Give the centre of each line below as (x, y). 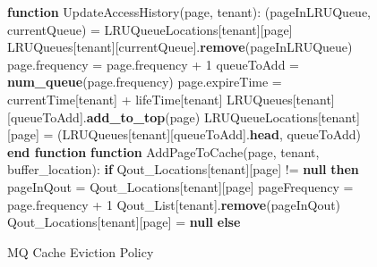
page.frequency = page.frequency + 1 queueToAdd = (153, 64)
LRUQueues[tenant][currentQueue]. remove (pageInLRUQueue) (180, 47)
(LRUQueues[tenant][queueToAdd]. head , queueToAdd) (209, 134)
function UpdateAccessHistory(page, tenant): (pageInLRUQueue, (189, 12)
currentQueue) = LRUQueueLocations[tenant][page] (150, 29)
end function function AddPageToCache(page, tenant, (163, 151)
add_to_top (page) (143, 117)
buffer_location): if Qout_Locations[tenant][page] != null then (183, 169)
